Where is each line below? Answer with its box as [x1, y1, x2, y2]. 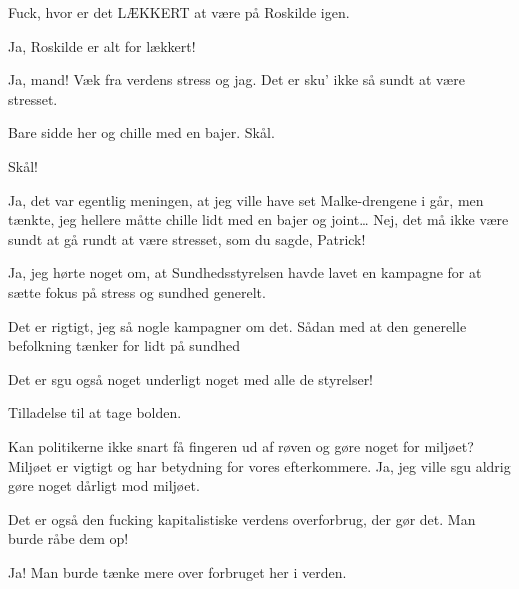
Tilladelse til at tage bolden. [8, 402, 182, 423]
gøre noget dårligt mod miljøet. [8, 475, 200, 496]
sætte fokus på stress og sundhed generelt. [8, 281, 266, 302]
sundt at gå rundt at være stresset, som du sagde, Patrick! [8, 228, 366, 249]
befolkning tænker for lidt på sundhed [8, 335, 240, 356]
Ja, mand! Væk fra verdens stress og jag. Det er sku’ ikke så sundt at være [8, 69, 465, 90]
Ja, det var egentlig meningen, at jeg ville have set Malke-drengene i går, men [8, 189, 484, 210]
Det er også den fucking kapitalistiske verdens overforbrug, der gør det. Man [8, 508, 476, 529]
